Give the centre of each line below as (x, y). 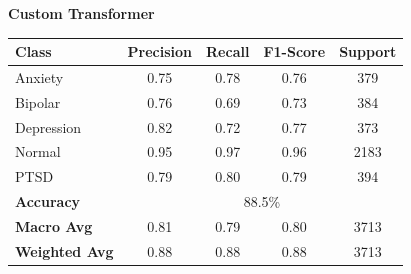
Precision (160, 51)
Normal (38, 151)
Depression (48, 126)
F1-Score (294, 51)
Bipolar (38, 101)
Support (368, 51)
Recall (228, 51)
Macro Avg (54, 226)
